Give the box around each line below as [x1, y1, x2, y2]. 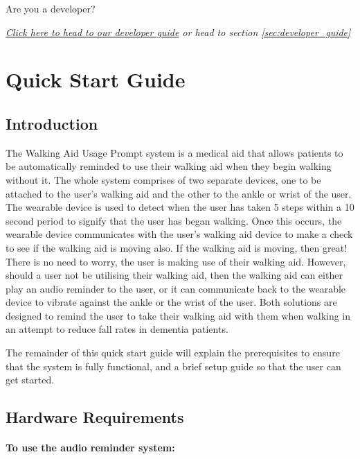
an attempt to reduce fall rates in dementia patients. [6, 322, 228, 336]
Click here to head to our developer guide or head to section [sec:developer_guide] [6, 24, 351, 39]
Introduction [6, 112, 98, 134]
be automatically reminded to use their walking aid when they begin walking [6, 159, 332, 173]
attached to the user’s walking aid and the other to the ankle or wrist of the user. [6, 186, 352, 200]
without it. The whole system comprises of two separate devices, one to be [6, 172, 321, 187]
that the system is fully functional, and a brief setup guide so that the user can [6, 358, 341, 373]
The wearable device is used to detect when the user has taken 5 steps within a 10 [6, 200, 354, 214]
